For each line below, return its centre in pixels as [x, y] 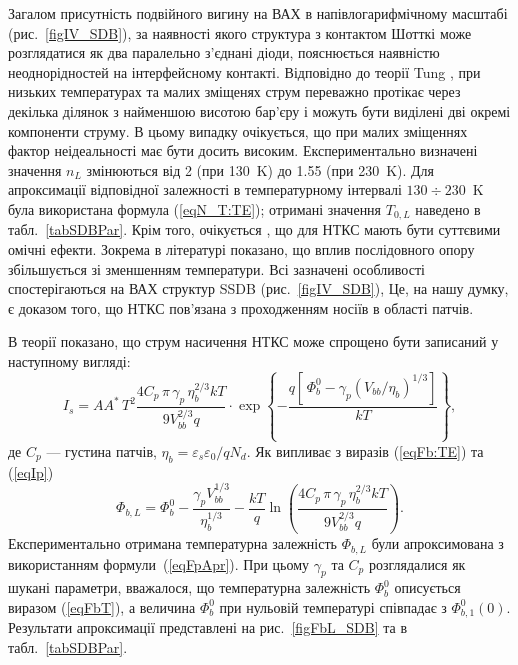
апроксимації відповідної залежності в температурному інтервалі [205, 189]
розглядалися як [417, 563]
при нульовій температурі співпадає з [333, 606]
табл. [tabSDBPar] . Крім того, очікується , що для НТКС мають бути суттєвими [254, 229]
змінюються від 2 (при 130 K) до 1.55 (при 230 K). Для [260, 169]
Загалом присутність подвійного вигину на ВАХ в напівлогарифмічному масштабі [258, 13]
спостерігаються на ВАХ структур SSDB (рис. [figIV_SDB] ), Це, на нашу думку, [258, 288]
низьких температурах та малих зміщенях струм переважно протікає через [234, 91]
